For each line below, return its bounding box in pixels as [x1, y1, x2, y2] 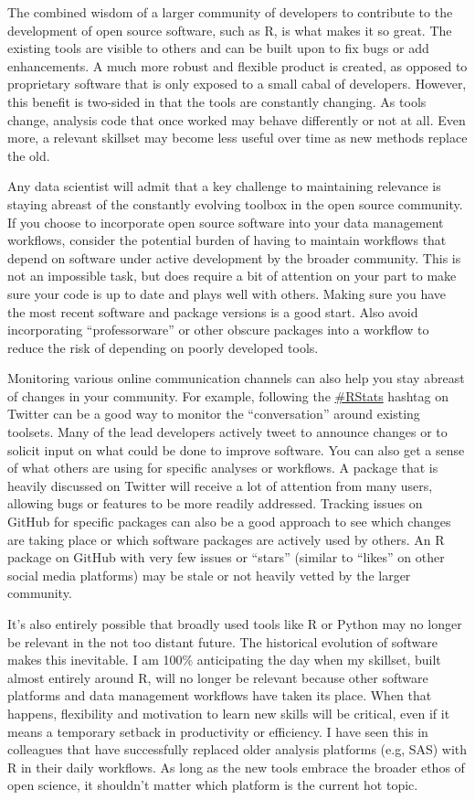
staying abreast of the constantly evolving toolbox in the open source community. [7, 194, 463, 213]
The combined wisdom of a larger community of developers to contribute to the [7, 3, 453, 21]
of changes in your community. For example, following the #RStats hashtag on [7, 386, 449, 405]
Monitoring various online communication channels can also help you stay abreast [7, 368, 465, 388]
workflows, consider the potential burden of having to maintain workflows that [7, 230, 447, 250]
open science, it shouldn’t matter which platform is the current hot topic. [7, 775, 418, 795]
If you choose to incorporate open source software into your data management [7, 212, 444, 231]
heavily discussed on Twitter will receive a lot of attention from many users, [7, 475, 433, 495]
